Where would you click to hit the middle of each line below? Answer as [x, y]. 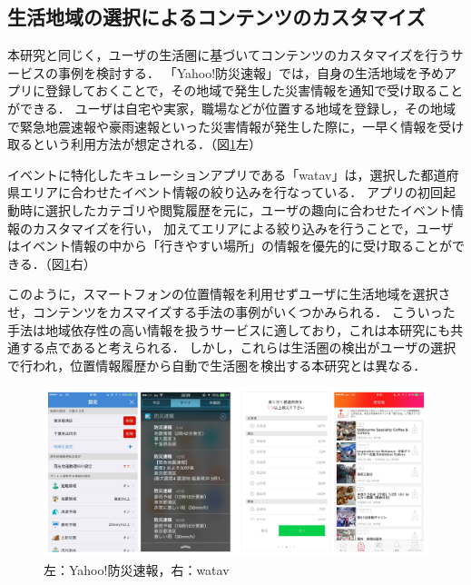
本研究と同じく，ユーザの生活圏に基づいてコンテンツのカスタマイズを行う [229, 55]
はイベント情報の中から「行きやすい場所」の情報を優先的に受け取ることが [230, 246]
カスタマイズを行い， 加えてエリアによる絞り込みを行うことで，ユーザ [243, 228]
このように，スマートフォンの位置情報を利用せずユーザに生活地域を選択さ [229, 294]
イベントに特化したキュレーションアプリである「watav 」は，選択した [214, 174]
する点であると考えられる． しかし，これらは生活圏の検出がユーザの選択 [238, 347]
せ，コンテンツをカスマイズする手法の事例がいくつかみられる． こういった [231, 311]
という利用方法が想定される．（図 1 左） [147, 144]
